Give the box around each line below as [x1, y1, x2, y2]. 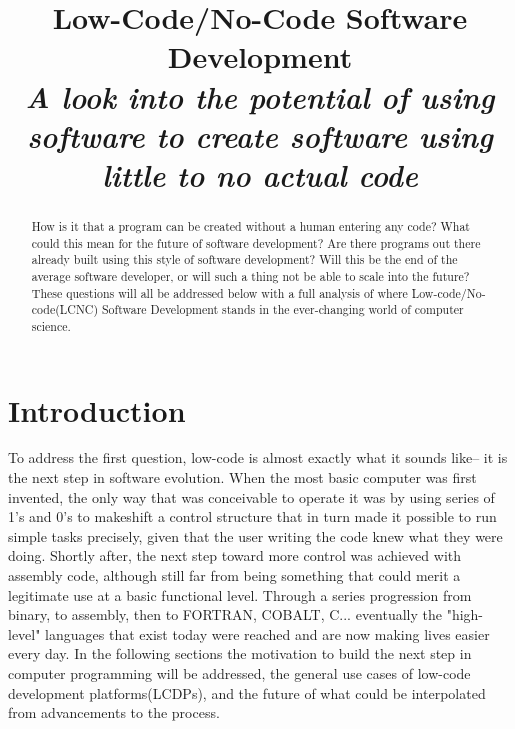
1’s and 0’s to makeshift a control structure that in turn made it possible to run [8, 506, 497, 527]
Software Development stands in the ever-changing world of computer [101, 301, 464, 318]
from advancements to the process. [8, 702, 220, 723]
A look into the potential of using [25, 75, 495, 117]
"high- [446, 604, 484, 625]
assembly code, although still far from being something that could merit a [8, 565, 461, 586]
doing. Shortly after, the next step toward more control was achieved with [8, 545, 462, 566]
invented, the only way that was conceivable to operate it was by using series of [8, 486, 495, 507]
